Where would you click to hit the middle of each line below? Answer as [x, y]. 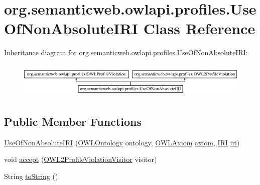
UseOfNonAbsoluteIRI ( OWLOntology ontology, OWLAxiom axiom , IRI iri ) [122, 142]
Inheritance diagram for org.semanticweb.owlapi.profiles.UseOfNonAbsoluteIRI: [126, 52]
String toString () [31, 176]
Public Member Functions [73, 121]
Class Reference [199, 28]
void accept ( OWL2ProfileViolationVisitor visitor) [81, 159]
